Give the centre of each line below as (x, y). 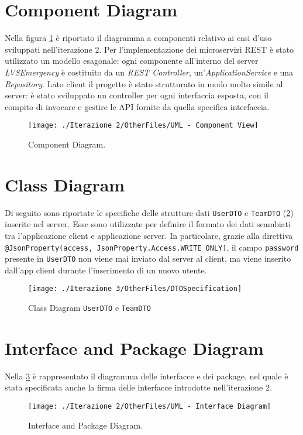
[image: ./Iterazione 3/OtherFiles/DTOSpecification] (135, 289)
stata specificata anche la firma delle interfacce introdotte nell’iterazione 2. (138, 387)
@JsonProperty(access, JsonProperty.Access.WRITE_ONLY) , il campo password (152, 247)
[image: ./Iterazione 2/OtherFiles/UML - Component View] (143, 126)
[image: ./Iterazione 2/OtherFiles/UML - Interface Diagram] (150, 407)
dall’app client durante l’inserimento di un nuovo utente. (106, 270)
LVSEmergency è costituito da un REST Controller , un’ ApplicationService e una (149, 72)
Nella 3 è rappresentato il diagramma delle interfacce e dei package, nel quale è (147, 376)
